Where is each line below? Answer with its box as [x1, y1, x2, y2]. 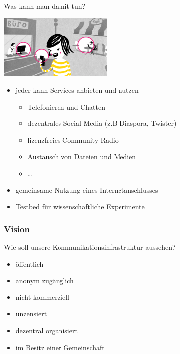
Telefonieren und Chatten [27, 101, 105, 112]
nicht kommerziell [15, 292, 69, 302]
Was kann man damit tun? [4, 1, 86, 11]
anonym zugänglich [15, 275, 74, 286]
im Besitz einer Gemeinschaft [15, 342, 105, 352]
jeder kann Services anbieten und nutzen [15, 85, 139, 95]
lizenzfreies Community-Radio [27, 134, 119, 145]
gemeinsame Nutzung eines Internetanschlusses [15, 184, 158, 195]
